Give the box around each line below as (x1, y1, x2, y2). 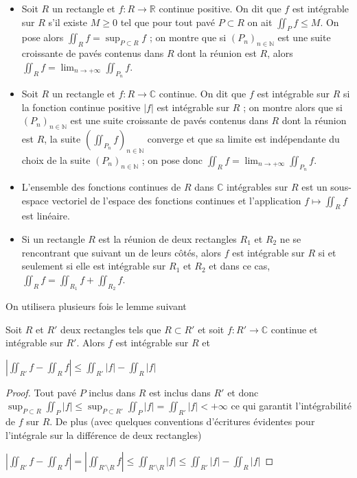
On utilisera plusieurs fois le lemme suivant (5, 298, 187, 313)
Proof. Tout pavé (5, 385, 76, 399)
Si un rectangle (21, 231, 85, 246)
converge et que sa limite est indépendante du (147, 131, 340, 145)
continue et (270, 322, 318, 336)
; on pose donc (141, 152, 203, 167)
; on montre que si (149, 30, 227, 45)
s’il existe (48, 14, 88, 29)
